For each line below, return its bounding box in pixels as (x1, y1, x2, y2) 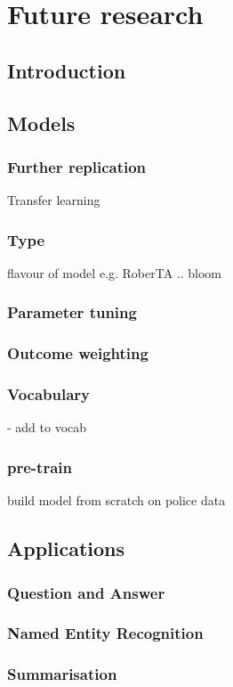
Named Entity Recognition (7, 622, 204, 644)
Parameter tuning (7, 301, 137, 323)
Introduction (7, 56, 126, 84)
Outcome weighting (7, 342, 149, 364)
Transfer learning (7, 191, 100, 209)
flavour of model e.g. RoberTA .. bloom (7, 263, 222, 282)
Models (7, 109, 76, 136)
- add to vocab (7, 418, 87, 437)
